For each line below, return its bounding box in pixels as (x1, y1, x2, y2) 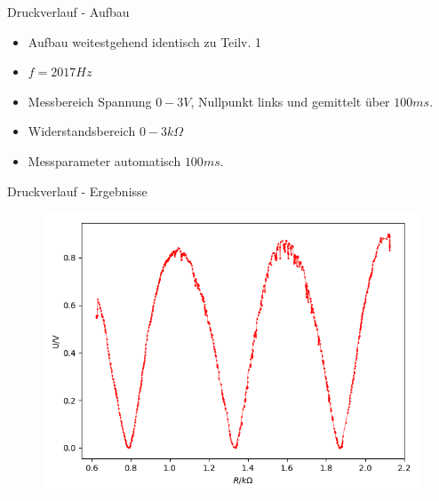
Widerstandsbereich (28, 122, 136, 140)
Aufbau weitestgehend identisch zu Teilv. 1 (28, 32, 262, 51)
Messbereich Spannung (28, 91, 152, 110)
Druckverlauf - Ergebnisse (7, 181, 148, 200)
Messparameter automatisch (28, 151, 181, 170)
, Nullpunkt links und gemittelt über (190, 91, 390, 110)
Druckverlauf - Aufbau (7, 3, 130, 20)
